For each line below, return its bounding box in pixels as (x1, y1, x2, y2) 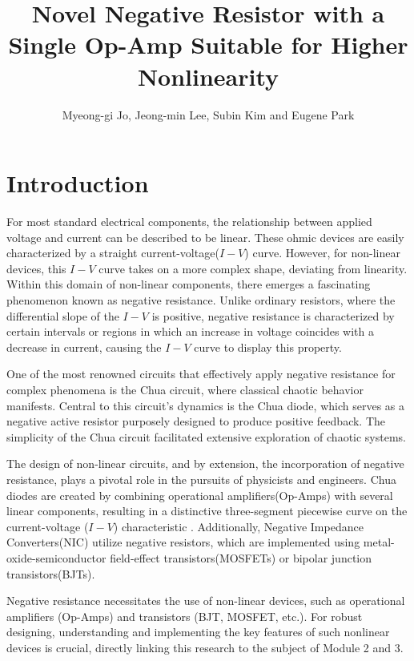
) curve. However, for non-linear (244, 244, 400, 261)
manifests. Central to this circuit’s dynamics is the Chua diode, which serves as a (6, 397, 404, 413)
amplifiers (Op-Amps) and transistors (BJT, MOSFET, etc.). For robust (6, 607, 363, 624)
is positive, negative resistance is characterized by (151, 307, 395, 324)
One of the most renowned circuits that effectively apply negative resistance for (6, 365, 396, 382)
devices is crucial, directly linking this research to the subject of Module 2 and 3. (6, 639, 404, 655)
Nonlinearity (137, 59, 279, 92)
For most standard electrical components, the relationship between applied (6, 213, 372, 230)
